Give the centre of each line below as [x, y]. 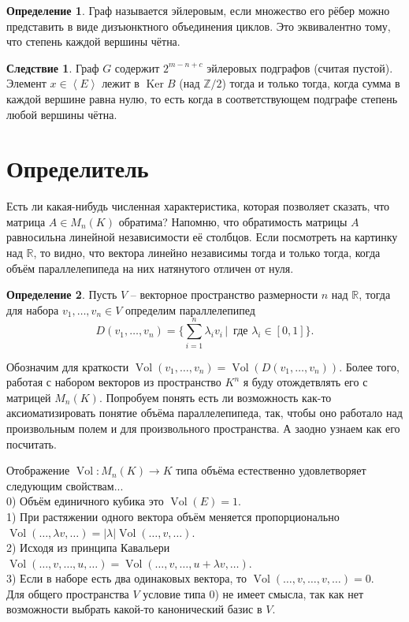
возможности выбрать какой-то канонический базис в [134, 609]
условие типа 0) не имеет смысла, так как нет [253, 593]
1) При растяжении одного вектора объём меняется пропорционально [173, 516]
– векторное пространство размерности [224, 294]
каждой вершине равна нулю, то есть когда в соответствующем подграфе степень [202, 98]
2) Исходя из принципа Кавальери [88, 548]
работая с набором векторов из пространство [114, 382]
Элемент [26, 83]
